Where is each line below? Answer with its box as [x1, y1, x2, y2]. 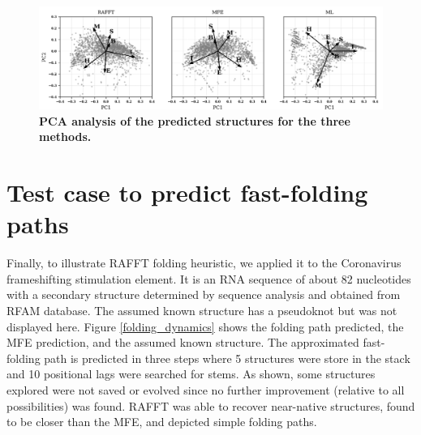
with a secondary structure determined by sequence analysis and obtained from [6, 286, 401, 303]
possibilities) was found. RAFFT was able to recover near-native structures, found [6, 397, 415, 414]
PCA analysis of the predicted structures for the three [39, 112, 350, 129]
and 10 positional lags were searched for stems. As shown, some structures [6, 365, 376, 382]
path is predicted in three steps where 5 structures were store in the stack [44, 349, 410, 366]
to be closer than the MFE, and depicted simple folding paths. [6, 413, 317, 430]
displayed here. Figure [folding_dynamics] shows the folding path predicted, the [6, 318, 404, 335]
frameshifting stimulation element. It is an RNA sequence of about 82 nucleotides [6, 270, 411, 287]
